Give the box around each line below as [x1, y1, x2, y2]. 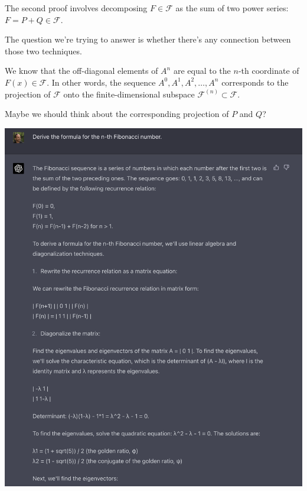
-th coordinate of [238, 64, 299, 77]
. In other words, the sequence [47, 76, 156, 88]
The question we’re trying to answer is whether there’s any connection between [5, 33, 291, 45]
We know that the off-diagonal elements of [5, 64, 158, 77]
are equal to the [173, 64, 231, 77]
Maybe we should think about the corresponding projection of [5, 108, 229, 120]
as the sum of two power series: [175, 2, 289, 14]
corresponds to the [221, 76, 289, 88]
